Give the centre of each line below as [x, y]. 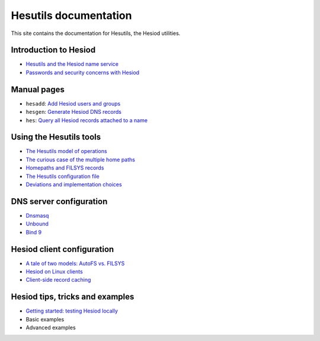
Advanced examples [51, 328]
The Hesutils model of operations [66, 151]
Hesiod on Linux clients [54, 271]
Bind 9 [34, 232]
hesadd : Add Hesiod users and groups [73, 103]
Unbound [37, 224]
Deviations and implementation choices [74, 184]
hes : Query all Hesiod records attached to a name [87, 120]
